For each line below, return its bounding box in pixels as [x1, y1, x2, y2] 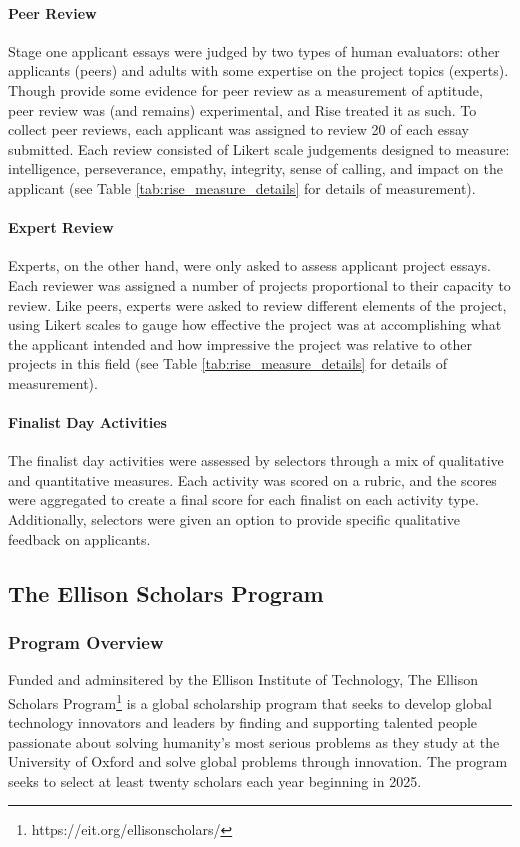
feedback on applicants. [8, 528, 151, 549]
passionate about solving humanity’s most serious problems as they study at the [8, 731, 500, 752]
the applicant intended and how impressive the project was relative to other [8, 333, 472, 354]
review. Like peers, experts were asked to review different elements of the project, [8, 294, 507, 315]
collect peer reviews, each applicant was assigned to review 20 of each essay [8, 119, 469, 140]
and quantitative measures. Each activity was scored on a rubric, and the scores [8, 469, 497, 490]
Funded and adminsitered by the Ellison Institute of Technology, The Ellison [8, 669, 478, 690]
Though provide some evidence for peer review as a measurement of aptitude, [8, 79, 483, 100]
